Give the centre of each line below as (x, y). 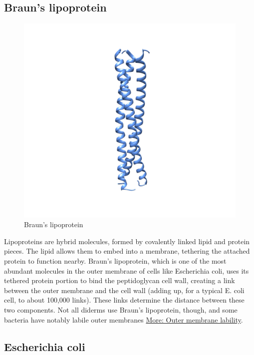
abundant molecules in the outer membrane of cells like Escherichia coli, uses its (127, 270)
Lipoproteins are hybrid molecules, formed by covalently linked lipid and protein (127, 241)
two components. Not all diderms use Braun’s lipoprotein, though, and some (121, 309)
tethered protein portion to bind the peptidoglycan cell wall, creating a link (120, 280)
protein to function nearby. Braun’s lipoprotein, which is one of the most (115, 260)
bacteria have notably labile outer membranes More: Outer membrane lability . (124, 319)
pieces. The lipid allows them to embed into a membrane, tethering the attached (127, 251)
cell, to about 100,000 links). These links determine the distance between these (124, 300)
